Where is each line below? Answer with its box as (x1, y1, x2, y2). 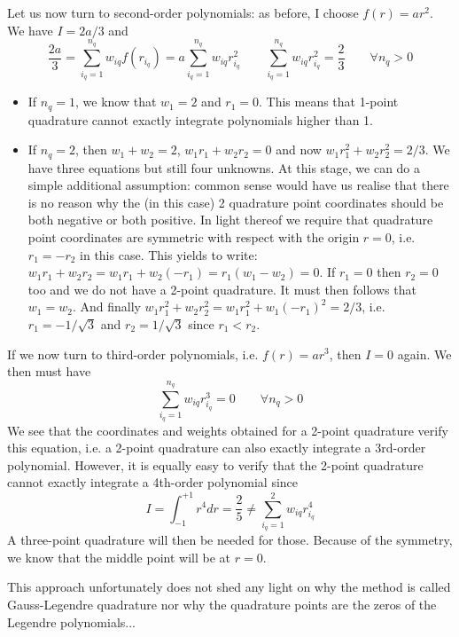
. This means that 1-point (259, 92, 399, 111)
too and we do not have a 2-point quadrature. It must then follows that (27, 279, 416, 298)
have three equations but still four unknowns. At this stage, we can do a (27, 158, 421, 177)
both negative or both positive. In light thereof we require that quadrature (27, 210, 433, 229)
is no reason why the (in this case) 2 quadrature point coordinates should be (27, 193, 444, 211)
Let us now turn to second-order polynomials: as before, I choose (7, 4, 359, 21)
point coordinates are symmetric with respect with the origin (27, 228, 360, 246)
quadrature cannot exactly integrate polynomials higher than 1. (27, 110, 373, 129)
